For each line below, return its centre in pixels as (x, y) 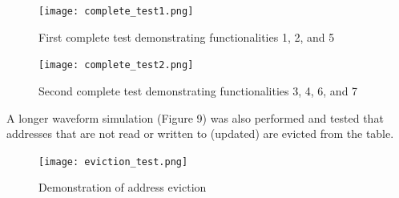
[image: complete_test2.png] (116, 65)
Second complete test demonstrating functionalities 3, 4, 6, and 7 (198, 90)
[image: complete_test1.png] (116, 11)
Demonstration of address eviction (123, 187)
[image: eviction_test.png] (113, 162)
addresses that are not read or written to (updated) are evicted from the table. (200, 133)
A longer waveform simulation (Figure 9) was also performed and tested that (195, 117)
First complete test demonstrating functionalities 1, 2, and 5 (187, 36)
